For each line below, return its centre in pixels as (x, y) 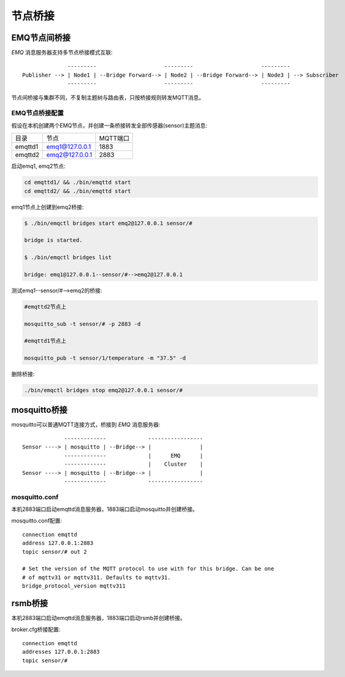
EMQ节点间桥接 (41, 38)
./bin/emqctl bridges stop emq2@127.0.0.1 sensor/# (104, 390)
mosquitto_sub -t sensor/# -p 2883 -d (82, 324)
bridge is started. (53, 240)
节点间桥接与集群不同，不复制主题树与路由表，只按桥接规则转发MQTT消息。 (108, 97)
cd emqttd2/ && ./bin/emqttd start (78, 191)
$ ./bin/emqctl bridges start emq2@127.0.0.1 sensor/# (108, 223)
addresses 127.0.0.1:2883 (61, 652)
